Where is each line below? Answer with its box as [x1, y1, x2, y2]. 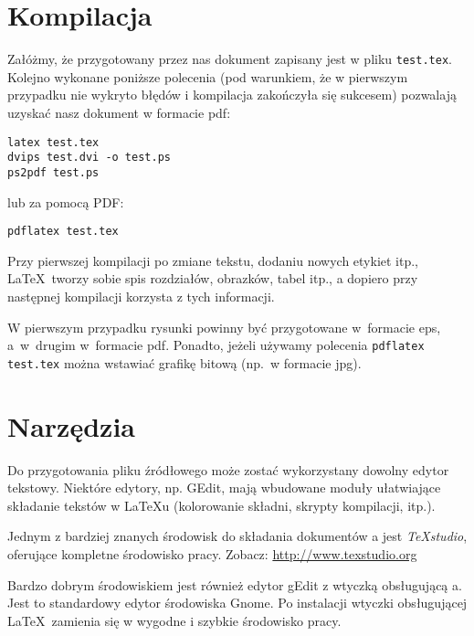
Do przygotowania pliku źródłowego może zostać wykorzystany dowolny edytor [7, 460, 449, 479]
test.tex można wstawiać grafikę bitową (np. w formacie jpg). [7, 353, 362, 372]
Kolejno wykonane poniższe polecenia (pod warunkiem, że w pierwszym [7, 67, 408, 86]
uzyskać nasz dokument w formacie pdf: [7, 102, 231, 122]
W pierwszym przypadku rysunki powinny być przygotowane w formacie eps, [7, 317, 441, 336]
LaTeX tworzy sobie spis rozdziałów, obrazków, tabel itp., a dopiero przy [7, 269, 418, 288]
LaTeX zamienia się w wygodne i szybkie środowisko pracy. [7, 610, 342, 630]
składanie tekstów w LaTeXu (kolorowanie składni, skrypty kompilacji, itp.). [7, 495, 436, 514]
